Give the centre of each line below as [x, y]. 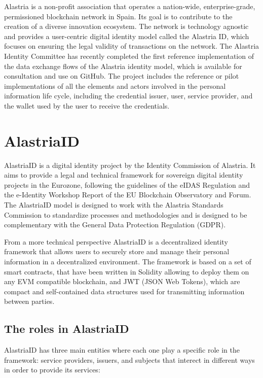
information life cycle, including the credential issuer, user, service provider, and [128, 96]
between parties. [29, 301]
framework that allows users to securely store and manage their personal [117, 251]
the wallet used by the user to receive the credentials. [87, 105]
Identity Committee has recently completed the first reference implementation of [129, 56]
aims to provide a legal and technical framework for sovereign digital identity [124, 175]
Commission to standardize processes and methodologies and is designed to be [126, 214]
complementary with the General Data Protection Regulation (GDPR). [115, 225]
